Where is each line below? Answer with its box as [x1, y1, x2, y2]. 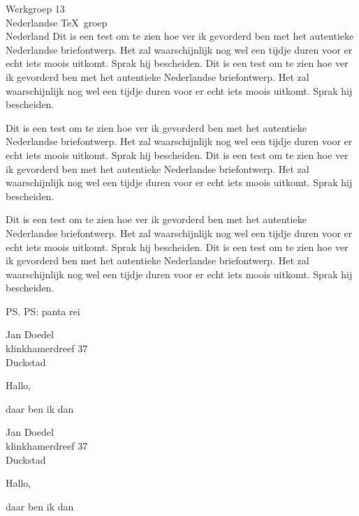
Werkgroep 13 [6, 1, 65, 15]
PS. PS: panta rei [6, 303, 80, 318]
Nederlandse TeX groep [6, 15, 108, 29]
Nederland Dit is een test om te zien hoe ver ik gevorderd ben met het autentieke [6, 29, 354, 43]
